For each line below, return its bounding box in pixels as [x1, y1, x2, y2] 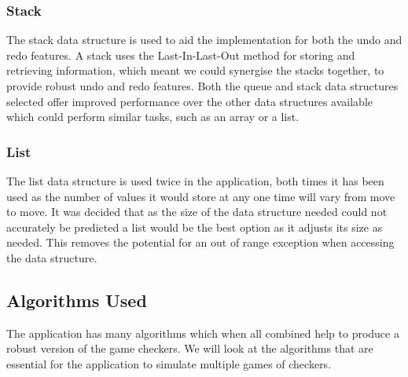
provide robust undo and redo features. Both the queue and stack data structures [6, 78, 399, 93]
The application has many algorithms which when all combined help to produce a [6, 324, 399, 341]
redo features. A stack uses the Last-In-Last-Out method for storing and [6, 46, 355, 63]
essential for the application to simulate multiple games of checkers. [6, 355, 332, 372]
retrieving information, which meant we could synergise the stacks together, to [6, 62, 384, 79]
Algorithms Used [6, 287, 147, 312]
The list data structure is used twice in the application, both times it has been [6, 173, 384, 188]
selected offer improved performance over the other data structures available [6, 93, 373, 109]
